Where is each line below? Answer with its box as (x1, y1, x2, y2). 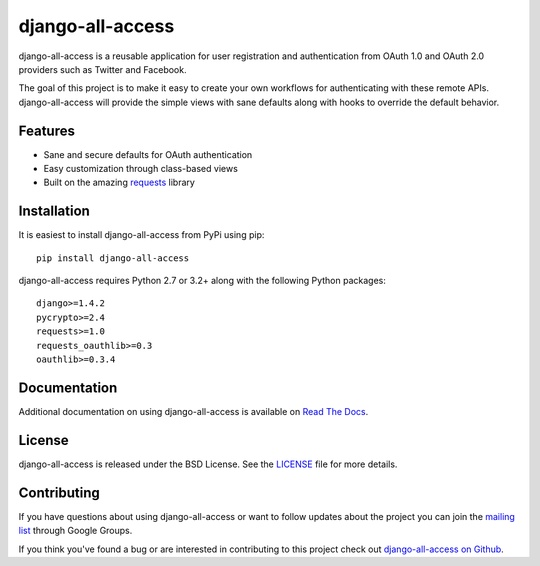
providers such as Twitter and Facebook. (18, 63, 187, 75)
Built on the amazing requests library (43, 176, 195, 189)
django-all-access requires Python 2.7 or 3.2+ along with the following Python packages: (18, 275, 387, 287)
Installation (18, 203, 90, 220)
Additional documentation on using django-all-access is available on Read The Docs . (18, 405, 369, 417)
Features (18, 122, 75, 139)
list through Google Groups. (18, 525, 133, 537)
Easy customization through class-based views (43, 163, 239, 175)
